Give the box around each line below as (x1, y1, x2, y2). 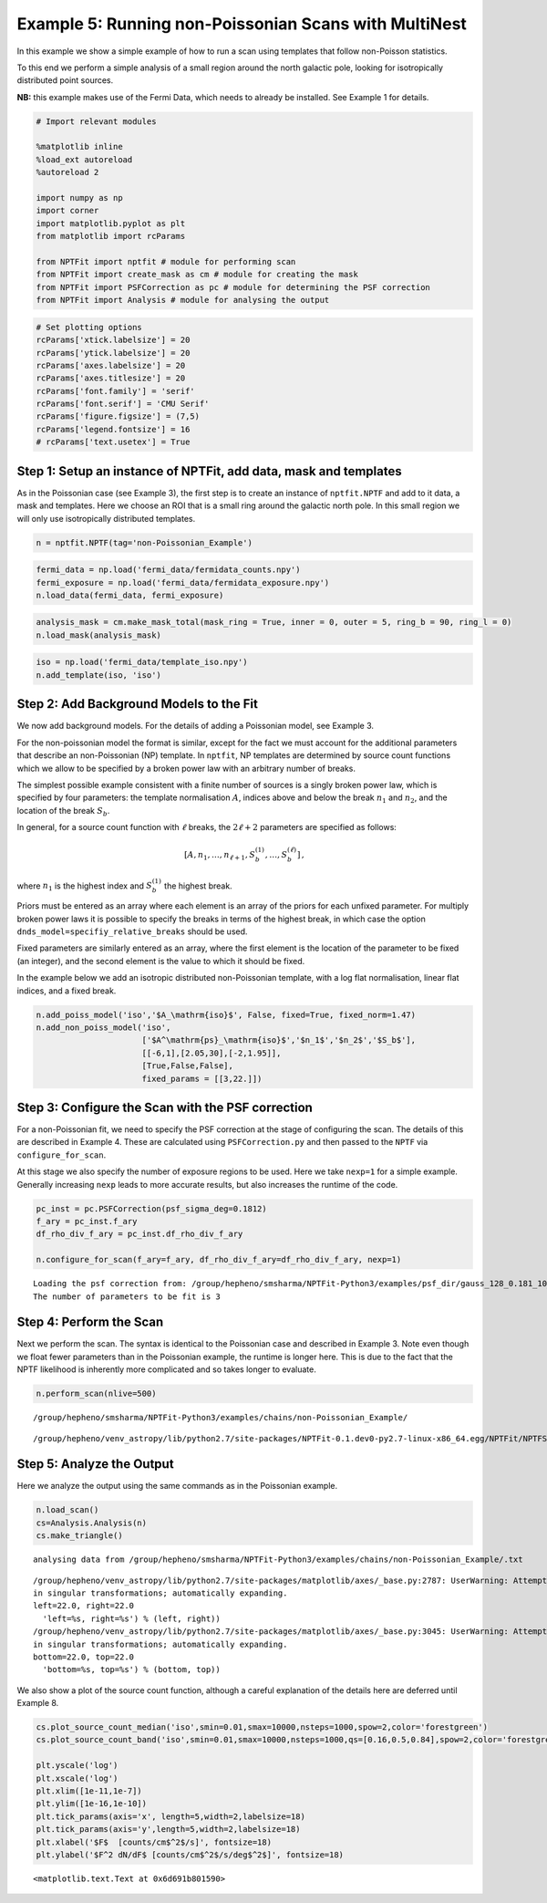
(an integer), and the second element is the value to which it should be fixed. (16, 955, 305, 966)
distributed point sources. (16, 75, 114, 86)
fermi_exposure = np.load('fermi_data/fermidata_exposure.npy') (36, 577, 330, 588)
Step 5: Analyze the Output (16, 1456, 174, 1472)
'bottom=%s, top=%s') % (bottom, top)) (42, 1665, 221, 1675)
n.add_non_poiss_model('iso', (36, 1022, 171, 1033)
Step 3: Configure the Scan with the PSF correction (16, 1099, 314, 1115)
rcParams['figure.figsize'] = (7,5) (36, 411, 201, 421)
